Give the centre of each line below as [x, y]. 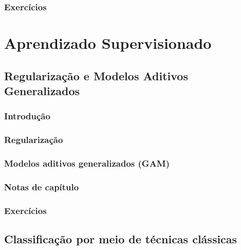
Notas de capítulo [42, 186]
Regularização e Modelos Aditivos [96, 75]
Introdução [27, 116]
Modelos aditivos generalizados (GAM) [87, 163]
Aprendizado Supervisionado [108, 43]
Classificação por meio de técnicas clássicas [121, 239]
